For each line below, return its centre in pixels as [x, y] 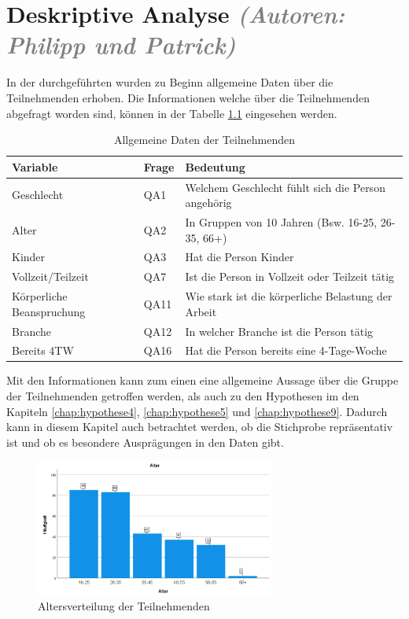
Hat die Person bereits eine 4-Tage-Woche [286, 350]
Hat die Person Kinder [240, 257]
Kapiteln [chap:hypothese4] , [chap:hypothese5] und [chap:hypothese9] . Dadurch [197, 411]
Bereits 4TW [43, 350]
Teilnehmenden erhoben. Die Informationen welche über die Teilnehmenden [188, 97]
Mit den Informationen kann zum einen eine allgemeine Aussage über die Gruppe [203, 380]
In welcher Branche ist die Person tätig [279, 331]
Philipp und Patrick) [121, 45]
